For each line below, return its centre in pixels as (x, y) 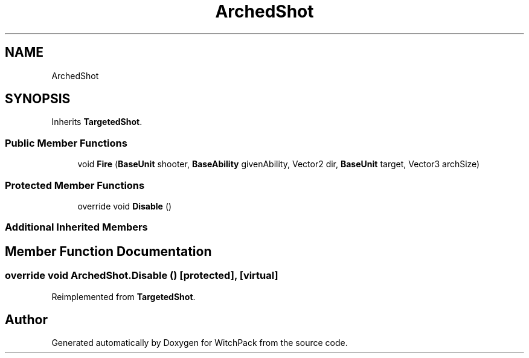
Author (26, 319)
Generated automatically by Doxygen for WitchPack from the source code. (200, 343)
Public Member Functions (66, 143)
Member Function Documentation (108, 251)
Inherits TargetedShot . (97, 122)
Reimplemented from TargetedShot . (123, 296)
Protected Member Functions (75, 185)
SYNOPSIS (38, 99)
